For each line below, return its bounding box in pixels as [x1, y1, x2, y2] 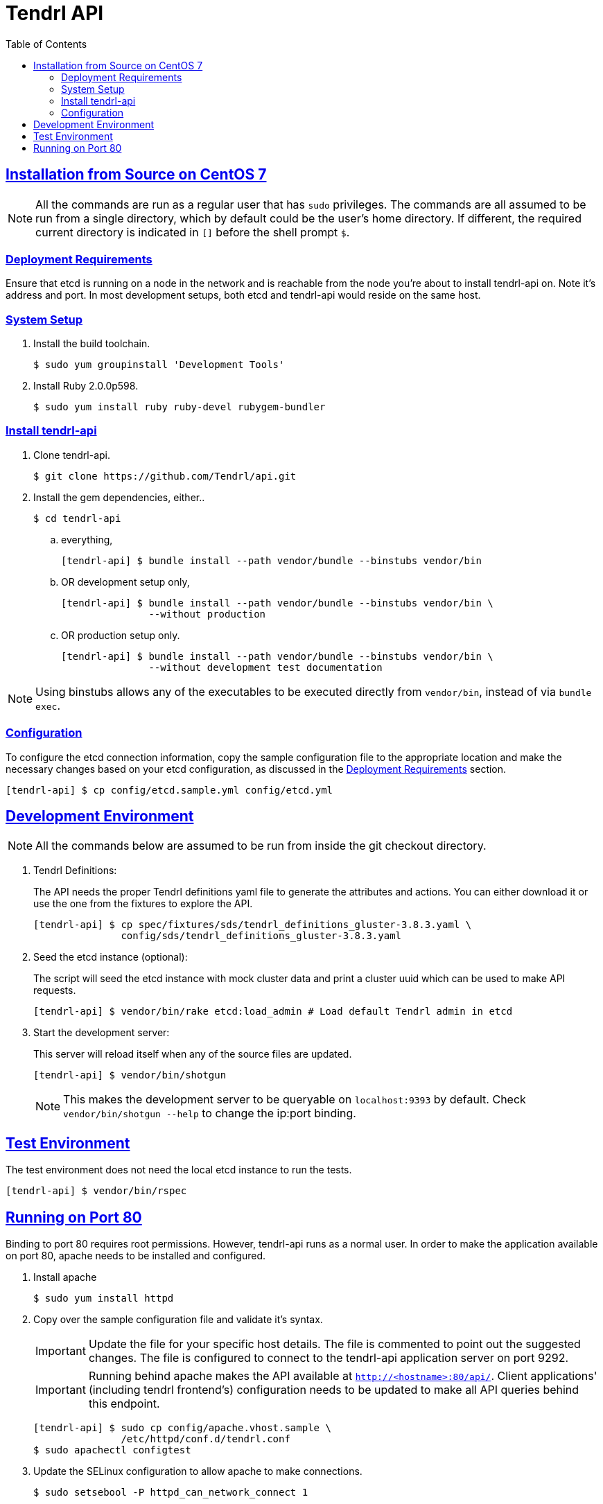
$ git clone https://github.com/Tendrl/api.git [33, 470, 297, 482]
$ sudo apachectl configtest [33, 1444, 191, 1456]
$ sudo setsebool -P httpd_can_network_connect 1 [33, 1487, 308, 1498]
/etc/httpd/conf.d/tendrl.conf [121, 1433, 290, 1445]
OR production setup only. [61, 629, 180, 641]
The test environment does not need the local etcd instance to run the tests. [6, 1164, 352, 1176]
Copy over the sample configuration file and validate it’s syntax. [33, 1313, 323, 1326]
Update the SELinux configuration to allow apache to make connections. [33, 1465, 362, 1478]
